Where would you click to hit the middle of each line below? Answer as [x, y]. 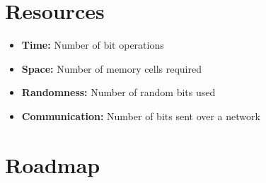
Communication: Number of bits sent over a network [141, 116]
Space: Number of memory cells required [111, 68]
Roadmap [53, 164]
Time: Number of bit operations [93, 45]
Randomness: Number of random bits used [118, 92]
